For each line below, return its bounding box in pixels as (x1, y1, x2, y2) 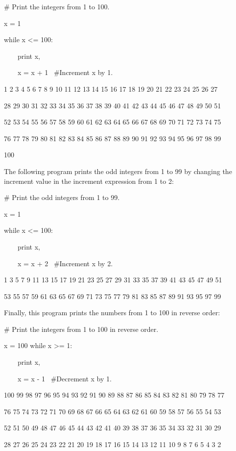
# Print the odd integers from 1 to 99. (4, 192, 120, 202)
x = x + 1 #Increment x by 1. (17, 67, 113, 77)
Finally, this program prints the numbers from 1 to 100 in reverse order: (4, 307, 220, 318)
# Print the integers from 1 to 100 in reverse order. (4, 324, 159, 334)
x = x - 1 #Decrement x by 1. (17, 373, 112, 383)
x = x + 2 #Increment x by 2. (17, 258, 113, 268)
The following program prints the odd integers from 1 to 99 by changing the (4, 166, 232, 176)
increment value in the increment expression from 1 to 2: (4, 175, 174, 186)
